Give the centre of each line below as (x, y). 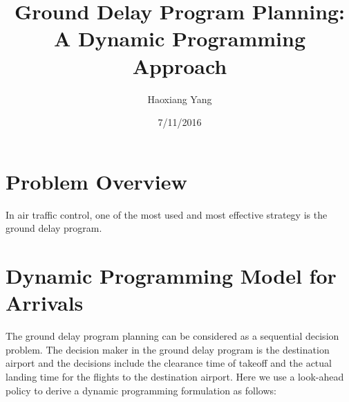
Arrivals (45, 303)
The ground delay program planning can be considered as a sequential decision (172, 336)
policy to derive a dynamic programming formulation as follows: (141, 390)
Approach (180, 65)
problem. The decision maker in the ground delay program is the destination (168, 349)
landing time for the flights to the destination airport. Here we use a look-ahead (175, 376)
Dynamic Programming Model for (171, 275)
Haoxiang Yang (180, 99)
